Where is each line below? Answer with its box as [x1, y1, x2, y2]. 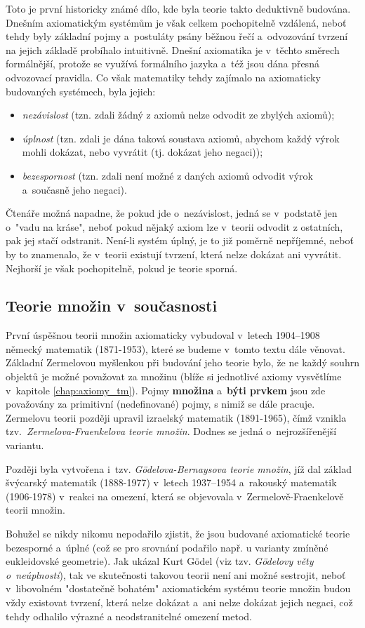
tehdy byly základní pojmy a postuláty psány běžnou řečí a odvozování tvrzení [6, 29, 348, 44]
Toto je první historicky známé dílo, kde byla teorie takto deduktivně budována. [6, 1, 351, 15]
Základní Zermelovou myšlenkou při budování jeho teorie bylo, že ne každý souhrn [6, 355, 359, 370]
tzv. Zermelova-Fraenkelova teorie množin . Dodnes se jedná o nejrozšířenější [6, 424, 337, 439]
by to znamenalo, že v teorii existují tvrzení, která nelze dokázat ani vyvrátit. [6, 246, 342, 261]
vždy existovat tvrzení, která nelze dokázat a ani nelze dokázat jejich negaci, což [6, 594, 353, 609]
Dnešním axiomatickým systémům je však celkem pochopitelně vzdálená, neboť [6, 15, 347, 29]
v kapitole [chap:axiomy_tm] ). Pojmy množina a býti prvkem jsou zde [6, 382, 326, 397]
